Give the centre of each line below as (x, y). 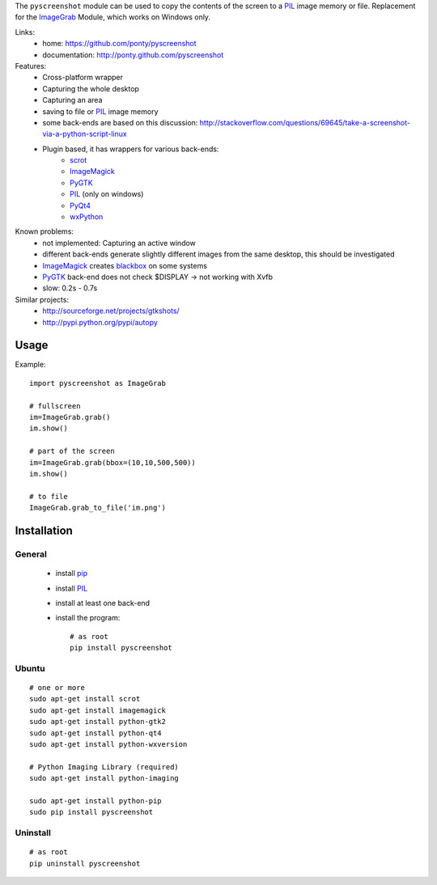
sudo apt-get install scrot (85, 699)
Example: (30, 365)
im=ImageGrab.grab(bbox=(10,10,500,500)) (112, 462)
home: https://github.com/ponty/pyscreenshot (120, 44)
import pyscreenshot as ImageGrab (98, 383)
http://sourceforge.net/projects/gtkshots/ (111, 311)
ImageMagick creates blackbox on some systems (125, 265)
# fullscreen (55, 406)
